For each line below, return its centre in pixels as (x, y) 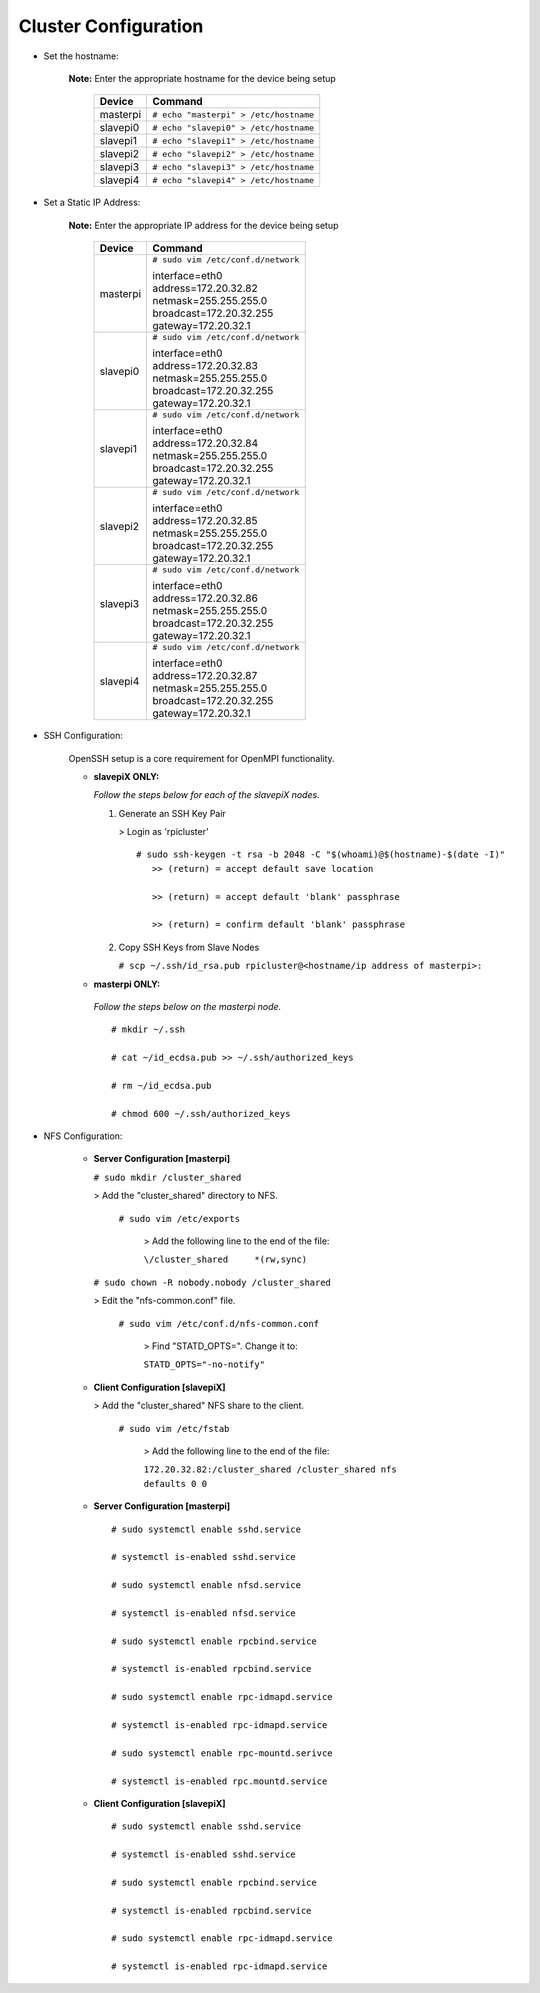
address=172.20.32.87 (205, 676)
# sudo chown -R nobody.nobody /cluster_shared (212, 1282)
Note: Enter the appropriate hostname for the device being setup (202, 78)
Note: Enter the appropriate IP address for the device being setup (203, 225)
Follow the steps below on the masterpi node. (187, 1006)
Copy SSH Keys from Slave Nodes (189, 947)
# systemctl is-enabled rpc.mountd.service (219, 1781)
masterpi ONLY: (127, 984)
